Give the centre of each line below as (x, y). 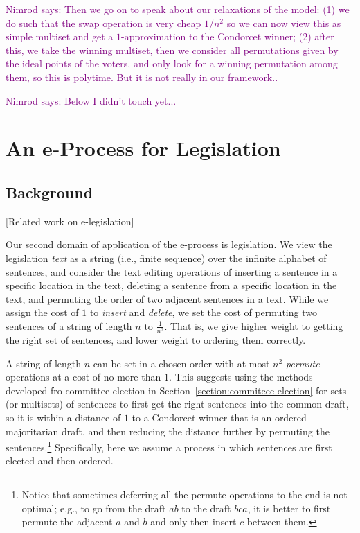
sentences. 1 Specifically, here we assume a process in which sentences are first (169, 446)
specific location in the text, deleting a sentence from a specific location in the (171, 285)
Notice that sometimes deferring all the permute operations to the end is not (184, 495)
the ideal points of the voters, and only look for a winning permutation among (172, 63)
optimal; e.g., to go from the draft (94, 508)
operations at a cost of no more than (83, 377)
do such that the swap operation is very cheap (103, 23)
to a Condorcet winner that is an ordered (219, 417)
